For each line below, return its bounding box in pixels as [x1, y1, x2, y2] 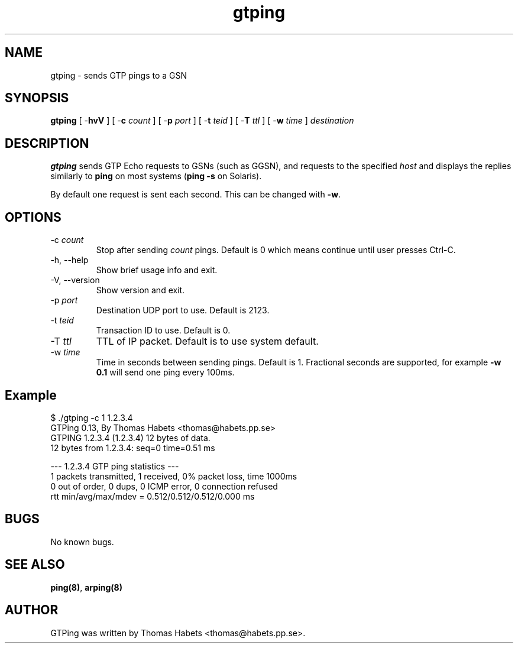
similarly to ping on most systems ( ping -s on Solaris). [50, 171, 262, 182]
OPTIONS [5, 209, 61, 225]
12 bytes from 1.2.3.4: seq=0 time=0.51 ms [50, 442, 215, 453]
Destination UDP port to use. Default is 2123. [96, 305, 270, 316]
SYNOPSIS [5, 90, 69, 106]
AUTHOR [5, 602, 59, 618]
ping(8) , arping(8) [50, 582, 123, 592]
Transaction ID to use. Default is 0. [96, 325, 231, 336]
